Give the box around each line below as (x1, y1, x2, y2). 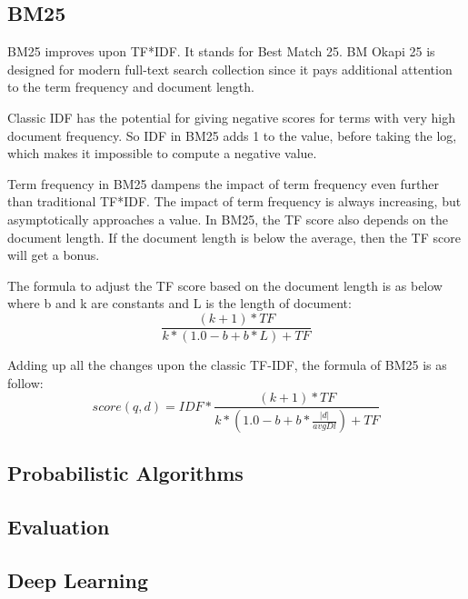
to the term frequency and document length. (7, 77, 254, 96)
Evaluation (7, 513, 110, 541)
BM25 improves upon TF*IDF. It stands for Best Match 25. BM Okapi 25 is (7, 42, 435, 61)
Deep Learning (7, 566, 149, 594)
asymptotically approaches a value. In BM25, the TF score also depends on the (7, 209, 448, 228)
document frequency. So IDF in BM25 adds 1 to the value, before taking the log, (7, 125, 457, 145)
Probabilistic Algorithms (7, 459, 244, 487)
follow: (7, 373, 44, 392)
